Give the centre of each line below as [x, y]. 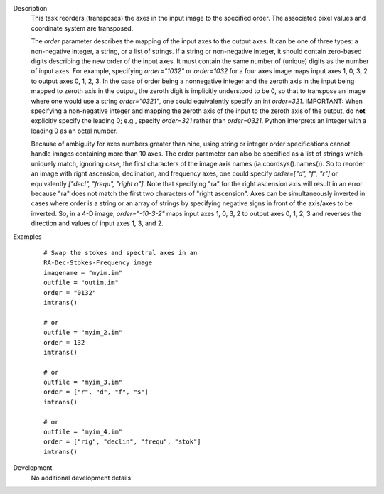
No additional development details [81, 478]
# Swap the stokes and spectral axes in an [121, 253]
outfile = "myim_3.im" [83, 382]
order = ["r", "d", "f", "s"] [96, 392]
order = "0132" [70, 292]
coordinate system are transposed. [82, 28]
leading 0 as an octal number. [74, 131]
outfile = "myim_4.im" [83, 432]
